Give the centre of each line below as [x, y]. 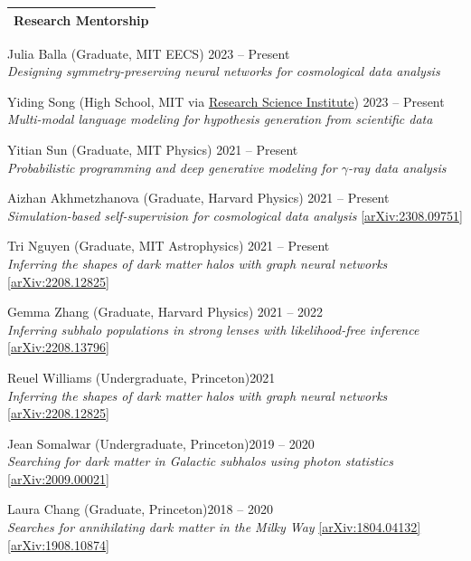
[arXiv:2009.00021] [58, 478]
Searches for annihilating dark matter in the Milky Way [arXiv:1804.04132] [214, 527]
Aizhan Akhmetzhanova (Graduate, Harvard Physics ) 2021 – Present [198, 198]
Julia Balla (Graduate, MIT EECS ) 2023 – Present [149, 53]
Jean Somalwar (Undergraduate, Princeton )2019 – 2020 [161, 443]
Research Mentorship [81, 19]
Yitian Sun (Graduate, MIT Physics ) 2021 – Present [153, 149]
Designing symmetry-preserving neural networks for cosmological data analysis [224, 71]
